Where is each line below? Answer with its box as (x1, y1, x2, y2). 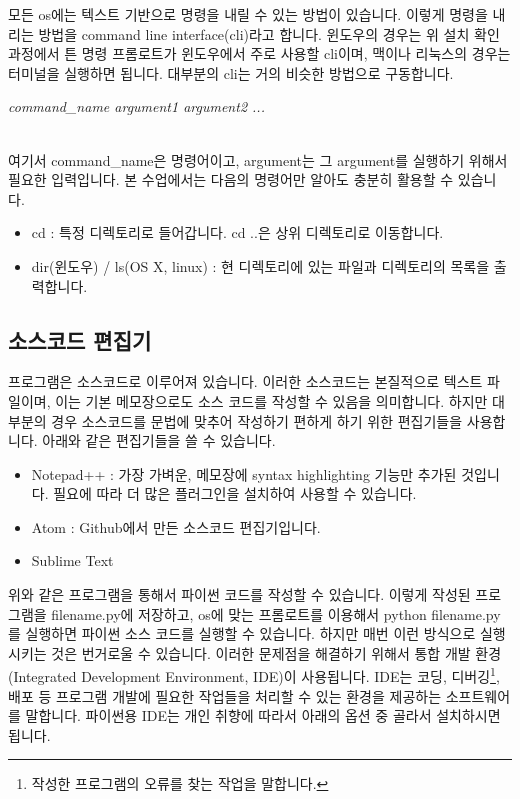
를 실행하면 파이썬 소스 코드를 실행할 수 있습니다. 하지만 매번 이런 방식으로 (8, 623, 476, 644)
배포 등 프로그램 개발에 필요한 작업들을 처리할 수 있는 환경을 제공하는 (8, 685, 442, 706)
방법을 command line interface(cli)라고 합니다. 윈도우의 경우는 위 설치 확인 (38, 23, 500, 44)
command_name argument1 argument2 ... (8, 96, 265, 117)
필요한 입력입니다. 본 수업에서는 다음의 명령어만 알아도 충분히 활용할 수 (8, 169, 454, 190)
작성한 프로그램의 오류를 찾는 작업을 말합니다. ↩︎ (31, 773, 329, 794)
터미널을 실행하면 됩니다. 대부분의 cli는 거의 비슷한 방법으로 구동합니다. (8, 62, 454, 83)
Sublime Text (31, 550, 114, 571)
